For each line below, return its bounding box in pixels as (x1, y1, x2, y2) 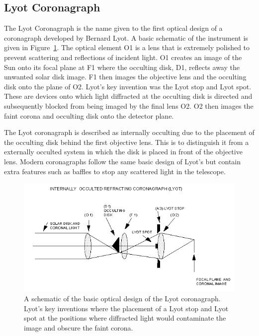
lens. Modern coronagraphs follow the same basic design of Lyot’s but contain (4, 156, 241, 166)
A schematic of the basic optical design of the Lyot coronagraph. (24, 293, 221, 304)
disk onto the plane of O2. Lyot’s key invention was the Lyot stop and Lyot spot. (4, 81, 252, 91)
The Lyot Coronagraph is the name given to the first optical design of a (4, 23, 223, 33)
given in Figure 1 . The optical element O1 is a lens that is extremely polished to (4, 42, 250, 53)
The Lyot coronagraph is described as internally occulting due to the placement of (4, 127, 255, 137)
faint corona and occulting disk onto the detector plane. (4, 110, 174, 121)
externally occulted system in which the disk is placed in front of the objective (4, 146, 243, 157)
